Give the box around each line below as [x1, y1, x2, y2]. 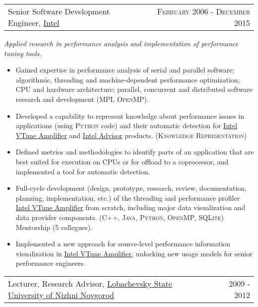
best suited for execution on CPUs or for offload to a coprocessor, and [15, 156, 229, 166]
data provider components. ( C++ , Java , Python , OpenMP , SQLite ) [15, 212, 224, 222]
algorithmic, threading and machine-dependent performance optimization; [15, 74, 240, 84]
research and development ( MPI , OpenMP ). [15, 93, 149, 104]
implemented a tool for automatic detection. [15, 166, 150, 176]
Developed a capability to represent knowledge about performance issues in [15, 110, 245, 121]
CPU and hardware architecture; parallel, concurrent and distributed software [15, 84, 253, 94]
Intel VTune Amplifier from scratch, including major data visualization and [15, 202, 246, 213]
